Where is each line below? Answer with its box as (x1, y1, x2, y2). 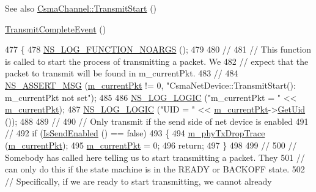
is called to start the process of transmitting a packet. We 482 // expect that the (5, 54, 309, 67)
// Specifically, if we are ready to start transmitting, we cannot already (5, 174, 272, 187)
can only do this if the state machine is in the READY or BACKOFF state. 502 (5, 163, 305, 175)
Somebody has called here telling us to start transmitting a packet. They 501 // (5, 150, 305, 163)
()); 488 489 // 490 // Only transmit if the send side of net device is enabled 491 (5, 114, 309, 127)
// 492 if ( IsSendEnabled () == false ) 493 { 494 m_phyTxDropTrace (5, 127, 265, 139)
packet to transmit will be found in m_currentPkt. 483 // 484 (5, 67, 238, 79)
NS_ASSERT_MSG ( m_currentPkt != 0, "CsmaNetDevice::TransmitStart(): (5, 78, 296, 91)
